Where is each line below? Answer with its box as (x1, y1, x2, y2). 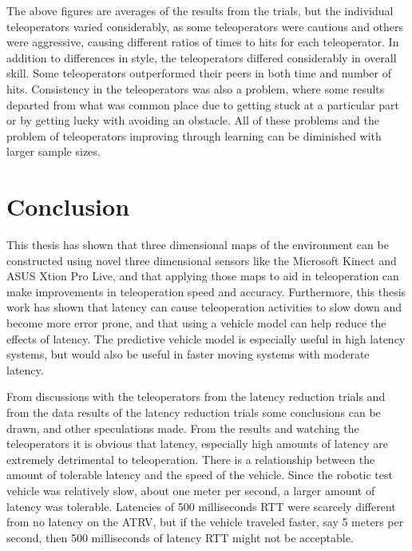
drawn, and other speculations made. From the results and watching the (6, 419, 359, 436)
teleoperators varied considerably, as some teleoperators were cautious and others (6, 18, 404, 34)
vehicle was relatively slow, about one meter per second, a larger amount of (6, 482, 375, 498)
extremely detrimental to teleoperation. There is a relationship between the (6, 450, 375, 467)
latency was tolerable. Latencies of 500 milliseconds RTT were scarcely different (6, 497, 396, 514)
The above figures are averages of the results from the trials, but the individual (6, 2, 394, 18)
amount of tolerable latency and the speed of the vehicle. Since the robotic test (6, 466, 393, 483)
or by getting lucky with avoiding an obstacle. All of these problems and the (6, 112, 379, 129)
